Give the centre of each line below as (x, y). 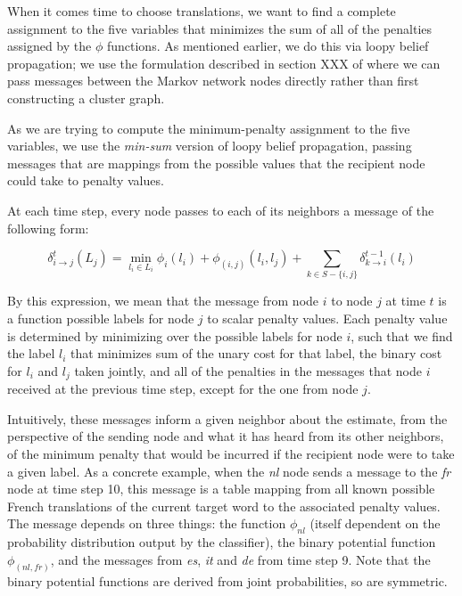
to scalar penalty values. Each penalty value (327, 318)
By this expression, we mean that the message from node (163, 301)
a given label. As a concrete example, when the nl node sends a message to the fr (229, 471)
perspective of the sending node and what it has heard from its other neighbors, (226, 436)
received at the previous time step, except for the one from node (183, 389)
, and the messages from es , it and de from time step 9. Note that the (240, 559)
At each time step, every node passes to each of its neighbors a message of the (221, 210)
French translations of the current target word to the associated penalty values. (224, 506)
